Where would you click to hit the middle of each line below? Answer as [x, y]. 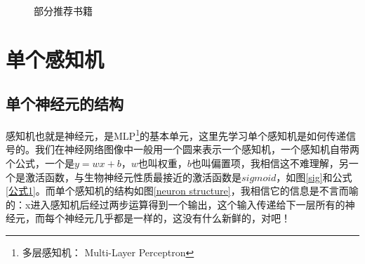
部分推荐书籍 [63, 11]
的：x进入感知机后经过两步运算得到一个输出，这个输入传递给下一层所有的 [175, 204]
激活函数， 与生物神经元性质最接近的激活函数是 [133, 177]
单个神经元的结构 [65, 104]
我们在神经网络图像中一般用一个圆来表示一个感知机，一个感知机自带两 [197, 149]
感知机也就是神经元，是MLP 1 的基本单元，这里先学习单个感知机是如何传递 [176, 134]
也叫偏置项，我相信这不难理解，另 [270, 163]
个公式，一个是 [40, 163]
